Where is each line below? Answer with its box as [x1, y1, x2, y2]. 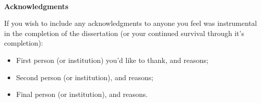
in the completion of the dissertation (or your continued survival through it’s [4, 27, 244, 38]
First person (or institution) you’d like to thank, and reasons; [16, 54, 208, 65]
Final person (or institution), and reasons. [16, 89, 148, 99]
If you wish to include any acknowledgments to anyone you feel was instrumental [4, 18, 257, 28]
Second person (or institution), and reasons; [16, 72, 154, 82]
